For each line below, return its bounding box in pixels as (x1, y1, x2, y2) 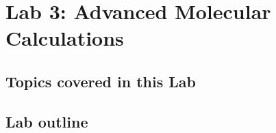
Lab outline (5, 110, 88, 132)
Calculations (5, 24, 124, 52)
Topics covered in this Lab (5, 70, 196, 91)
